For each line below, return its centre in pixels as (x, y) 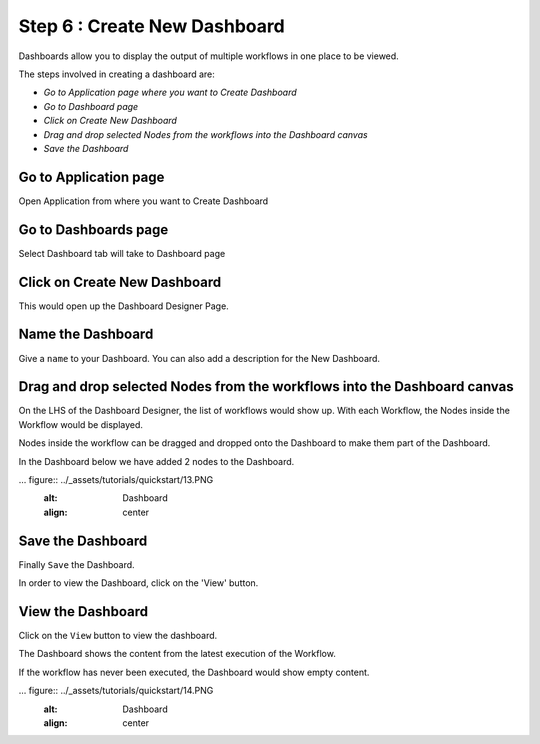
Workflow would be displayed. (81, 424)
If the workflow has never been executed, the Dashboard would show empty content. (194, 672)
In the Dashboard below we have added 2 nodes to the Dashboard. (156, 461)
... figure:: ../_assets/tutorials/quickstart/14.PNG (116, 691)
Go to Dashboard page (91, 106)
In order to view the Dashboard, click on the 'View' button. (138, 583)
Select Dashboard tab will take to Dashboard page (122, 253)
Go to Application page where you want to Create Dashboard (170, 92)
